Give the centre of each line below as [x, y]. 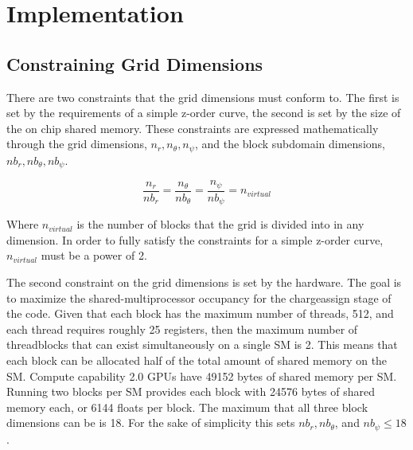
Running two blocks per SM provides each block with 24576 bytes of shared [191, 391]
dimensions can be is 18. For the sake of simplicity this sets [151, 423]
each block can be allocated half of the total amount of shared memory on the [197, 360]
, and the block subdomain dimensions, [290, 144]
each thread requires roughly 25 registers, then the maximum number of [182, 329]
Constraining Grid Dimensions [135, 63]
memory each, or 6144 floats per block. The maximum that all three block [187, 407]
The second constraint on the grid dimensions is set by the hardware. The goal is [204, 282]
